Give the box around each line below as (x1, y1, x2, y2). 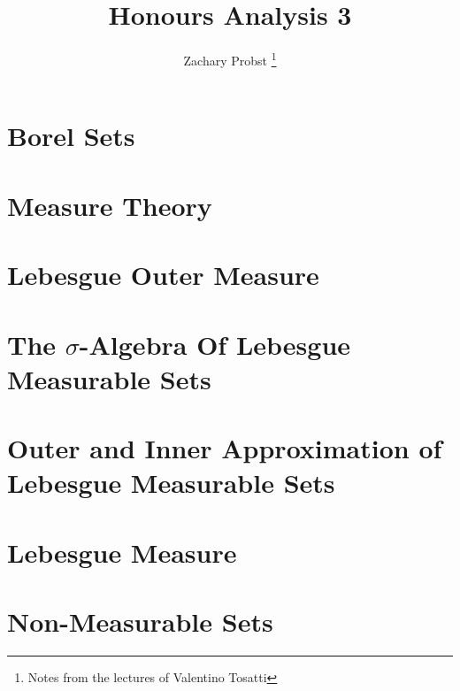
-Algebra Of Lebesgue (79, 326, 351, 362)
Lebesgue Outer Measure (7, 257, 319, 293)
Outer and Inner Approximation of (7, 430, 442, 466)
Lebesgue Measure (7, 534, 237, 570)
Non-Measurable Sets (7, 603, 273, 639)
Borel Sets (7, 118, 135, 154)
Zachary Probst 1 (183, 49, 277, 69)
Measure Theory (7, 187, 212, 223)
